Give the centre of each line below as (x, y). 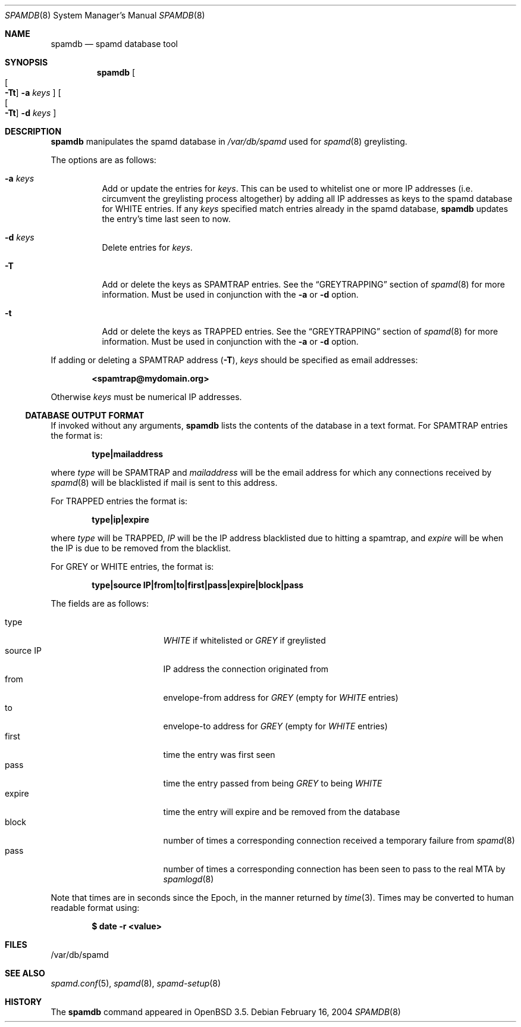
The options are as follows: (103, 160)
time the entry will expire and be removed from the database (282, 812)
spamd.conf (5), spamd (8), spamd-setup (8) (136, 983)
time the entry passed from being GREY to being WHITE (273, 783)
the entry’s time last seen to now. (166, 219)
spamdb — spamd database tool (114, 44)
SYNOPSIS (26, 62)
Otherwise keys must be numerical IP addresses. (146, 397)
